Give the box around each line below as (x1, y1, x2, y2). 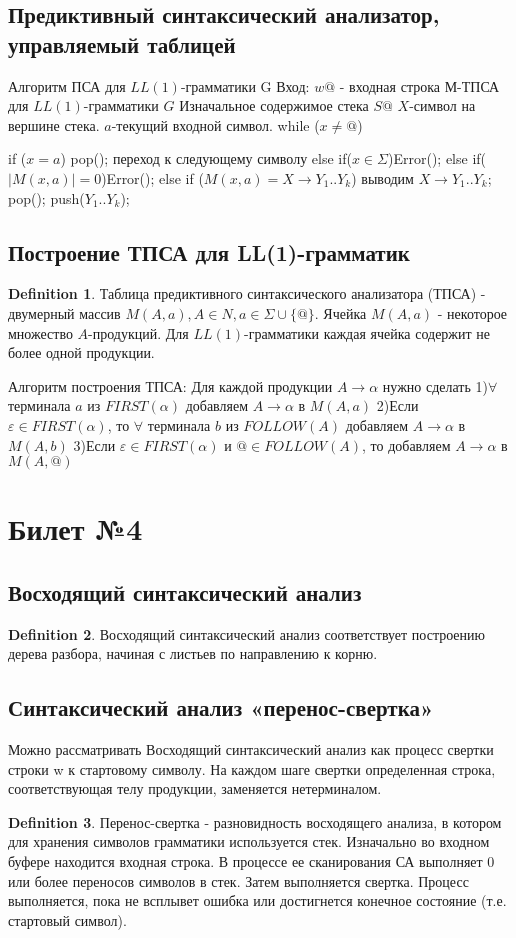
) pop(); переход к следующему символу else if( (60, 148, 352, 169)
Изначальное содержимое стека (179, 95, 369, 116)
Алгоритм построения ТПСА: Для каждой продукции (8, 375, 333, 396)
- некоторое (437, 302, 508, 323)
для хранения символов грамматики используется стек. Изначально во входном (8, 831, 490, 852)
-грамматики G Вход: (180, 75, 310, 96)
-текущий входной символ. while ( (111, 114, 320, 135)
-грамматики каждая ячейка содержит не (243, 322, 491, 343)
